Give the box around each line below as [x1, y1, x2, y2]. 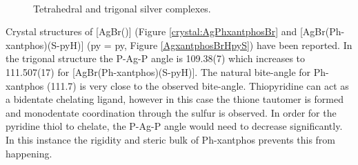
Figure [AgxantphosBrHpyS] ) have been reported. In [130, 37, 352, 52]
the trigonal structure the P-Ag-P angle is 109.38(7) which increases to [6, 51, 306, 66]
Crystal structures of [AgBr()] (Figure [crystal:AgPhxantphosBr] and [6, 24, 297, 39]
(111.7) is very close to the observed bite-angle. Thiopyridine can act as [46, 78, 349, 93]
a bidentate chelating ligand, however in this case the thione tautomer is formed [6, 92, 344, 106]
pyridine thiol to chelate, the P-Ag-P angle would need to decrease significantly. [6, 119, 343, 133]
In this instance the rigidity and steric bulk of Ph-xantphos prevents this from [6, 132, 336, 146]
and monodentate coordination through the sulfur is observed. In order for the [6, 105, 337, 119]
